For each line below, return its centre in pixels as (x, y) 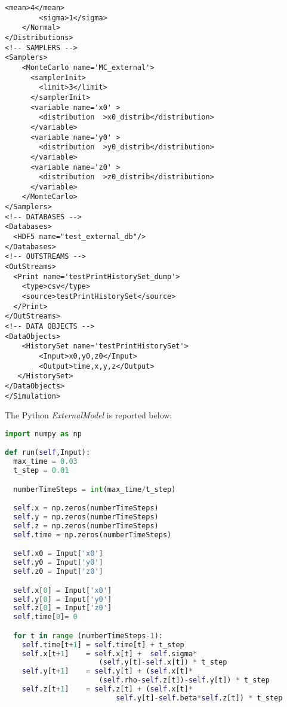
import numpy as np (43, 434)
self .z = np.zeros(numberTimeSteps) (86, 526)
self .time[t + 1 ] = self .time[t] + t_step (103, 645)
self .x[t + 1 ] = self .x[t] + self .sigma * (109, 654)
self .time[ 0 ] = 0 (45, 617)
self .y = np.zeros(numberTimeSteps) (86, 517)
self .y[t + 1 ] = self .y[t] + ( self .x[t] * (107, 671)
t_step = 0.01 (41, 471)
